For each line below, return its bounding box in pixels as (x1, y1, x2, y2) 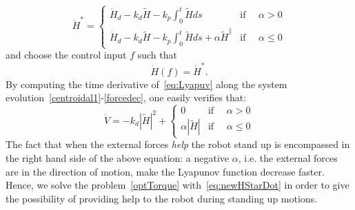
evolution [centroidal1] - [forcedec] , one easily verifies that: (6, 90, 247, 105)
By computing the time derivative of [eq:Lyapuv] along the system (6, 76, 287, 91)
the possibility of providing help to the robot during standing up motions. (6, 191, 318, 205)
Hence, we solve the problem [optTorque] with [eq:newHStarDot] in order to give (6, 178, 349, 192)
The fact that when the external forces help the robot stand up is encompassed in (6, 137, 350, 151)
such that (137, 48, 177, 62)
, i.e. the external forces (238, 151, 338, 165)
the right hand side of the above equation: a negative (6, 151, 230, 165)
